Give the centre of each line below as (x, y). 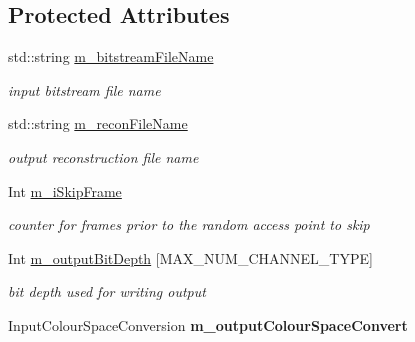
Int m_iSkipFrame (65, 190)
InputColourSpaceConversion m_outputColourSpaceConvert (208, 324)
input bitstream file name (84, 89)
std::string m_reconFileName (98, 123)
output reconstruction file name (103, 156)
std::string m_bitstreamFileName (111, 56)
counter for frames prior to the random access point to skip (189, 224)
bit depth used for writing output (107, 291)
